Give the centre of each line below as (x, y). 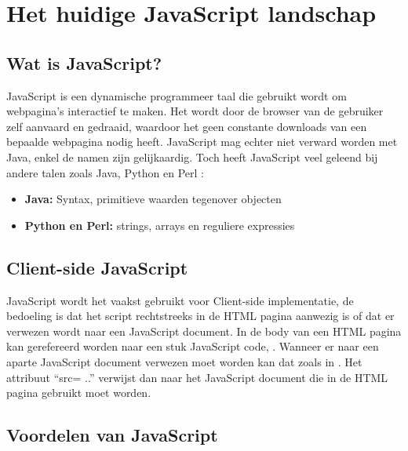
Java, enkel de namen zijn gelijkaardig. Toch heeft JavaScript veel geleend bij (192, 156)
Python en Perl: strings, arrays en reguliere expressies (160, 225)
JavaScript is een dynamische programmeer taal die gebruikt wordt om (177, 95)
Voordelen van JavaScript (112, 435)
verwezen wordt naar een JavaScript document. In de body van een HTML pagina (204, 331)
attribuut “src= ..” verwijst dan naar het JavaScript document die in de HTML (197, 377)
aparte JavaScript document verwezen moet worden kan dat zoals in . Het (184, 361)
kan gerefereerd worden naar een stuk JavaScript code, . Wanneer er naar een (193, 346)
